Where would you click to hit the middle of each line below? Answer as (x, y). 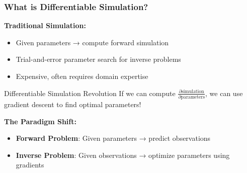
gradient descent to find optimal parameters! (73, 104)
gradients (30, 165)
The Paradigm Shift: (40, 121)
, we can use (224, 93)
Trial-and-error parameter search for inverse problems (98, 59)
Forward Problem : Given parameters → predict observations (113, 138)
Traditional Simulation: (45, 25)
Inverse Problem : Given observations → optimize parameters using (123, 155)
